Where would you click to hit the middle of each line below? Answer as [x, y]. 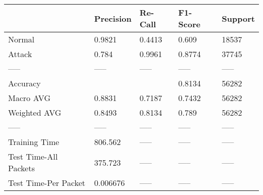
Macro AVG [29, 98]
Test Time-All [33, 156]
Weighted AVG [35, 112]
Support [238, 18]
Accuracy [25, 83]
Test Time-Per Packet [47, 183]
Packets [21, 168]
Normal [21, 39]
